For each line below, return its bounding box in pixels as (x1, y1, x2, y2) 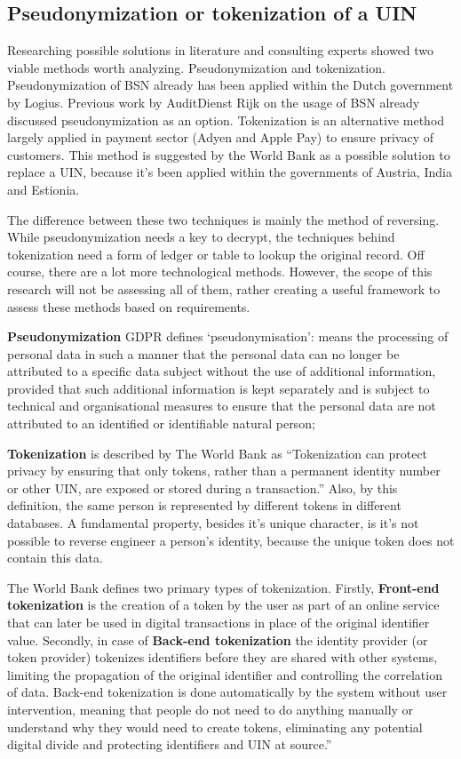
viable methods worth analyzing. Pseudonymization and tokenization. (7, 58, 385, 76)
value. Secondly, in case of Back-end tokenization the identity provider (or (7, 630, 428, 649)
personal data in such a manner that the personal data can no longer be (7, 344, 400, 363)
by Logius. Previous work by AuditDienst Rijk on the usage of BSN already (7, 92, 420, 111)
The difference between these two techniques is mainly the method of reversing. (7, 210, 440, 228)
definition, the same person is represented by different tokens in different (7, 496, 401, 515)
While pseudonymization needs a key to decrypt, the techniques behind (7, 228, 395, 246)
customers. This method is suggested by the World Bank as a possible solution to (7, 145, 450, 164)
